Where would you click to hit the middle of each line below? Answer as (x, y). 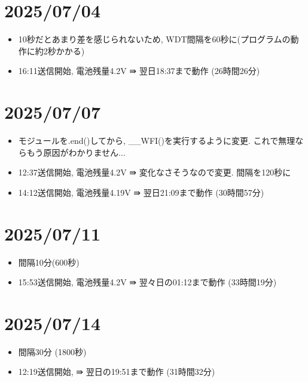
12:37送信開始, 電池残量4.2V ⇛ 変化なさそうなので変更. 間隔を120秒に (155, 172)
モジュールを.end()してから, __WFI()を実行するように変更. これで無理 (157, 141)
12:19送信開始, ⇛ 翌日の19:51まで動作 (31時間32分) (117, 372)
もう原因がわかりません (72, 152)
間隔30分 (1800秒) (52, 351)
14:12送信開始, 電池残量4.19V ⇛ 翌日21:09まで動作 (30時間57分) (141, 192)
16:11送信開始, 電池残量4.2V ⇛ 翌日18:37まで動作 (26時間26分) (139, 71)
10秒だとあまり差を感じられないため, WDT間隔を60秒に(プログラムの (154, 39)
